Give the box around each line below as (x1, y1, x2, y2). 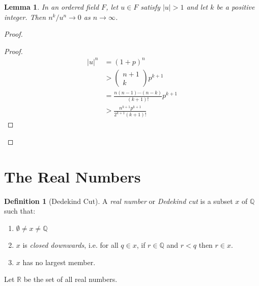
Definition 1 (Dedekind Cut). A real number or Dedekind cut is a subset (4, 195, 233, 206)
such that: (4, 205, 36, 216)
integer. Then (4, 11, 46, 22)
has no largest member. (22, 256, 96, 267)
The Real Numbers (4, 166, 141, 187)
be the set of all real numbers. (23, 274, 118, 284)
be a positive (216, 2, 255, 12)
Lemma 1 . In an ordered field (4, 2, 99, 12)
